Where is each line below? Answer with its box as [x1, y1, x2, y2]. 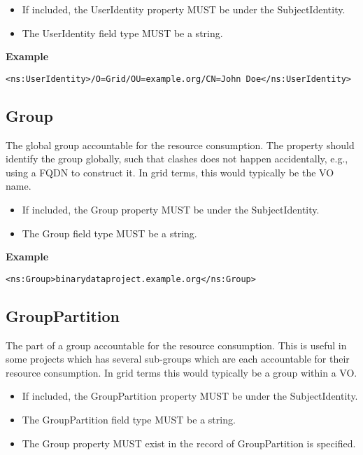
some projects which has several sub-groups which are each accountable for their [6, 351, 350, 366]
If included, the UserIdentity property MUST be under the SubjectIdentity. [22, 2, 346, 16]
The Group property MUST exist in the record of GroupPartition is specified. [22, 435, 356, 450]
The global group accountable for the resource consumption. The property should [6, 137, 355, 152]
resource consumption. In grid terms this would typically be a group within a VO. [6, 365, 357, 379]
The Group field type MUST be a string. [22, 225, 197, 240]
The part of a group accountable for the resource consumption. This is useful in [6, 337, 347, 352]
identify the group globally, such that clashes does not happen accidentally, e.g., [6, 151, 348, 166]
